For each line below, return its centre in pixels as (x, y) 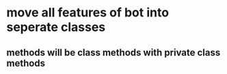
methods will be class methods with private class (113, 52)
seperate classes (56, 27)
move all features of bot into (88, 13)
